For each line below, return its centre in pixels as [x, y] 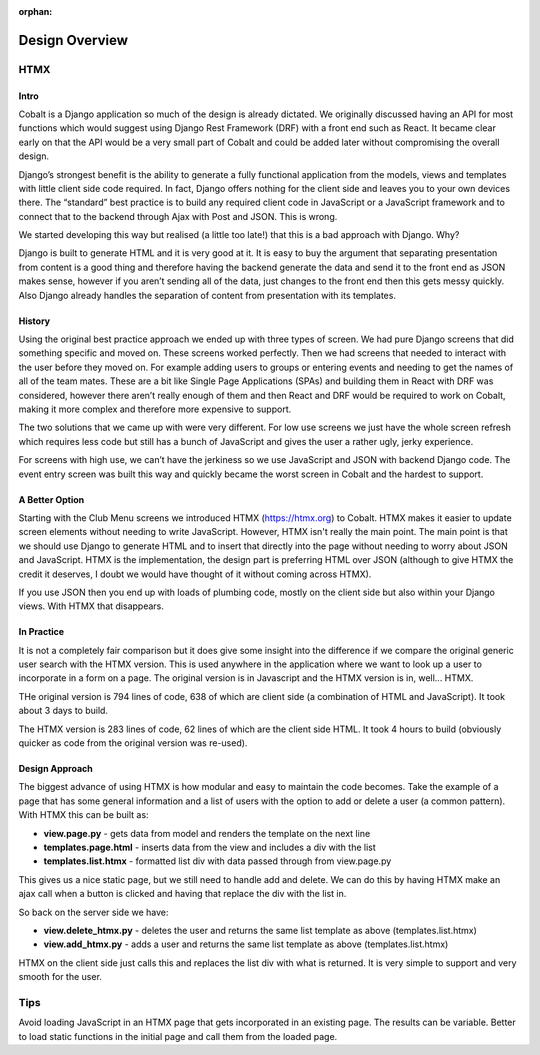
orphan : [35, 11]
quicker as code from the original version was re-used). [133, 743]
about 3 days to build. [63, 711]
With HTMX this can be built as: [83, 815]
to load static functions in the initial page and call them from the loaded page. [178, 1036]
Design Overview [73, 40]
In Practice [41, 632]
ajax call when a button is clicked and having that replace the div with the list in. [182, 894]
